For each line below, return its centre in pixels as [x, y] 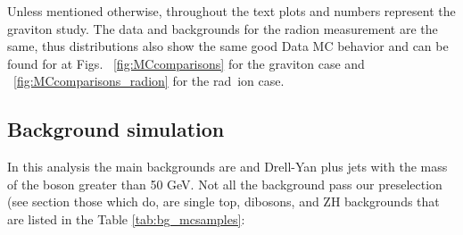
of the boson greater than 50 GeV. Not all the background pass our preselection [225, 184]
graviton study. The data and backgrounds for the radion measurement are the [223, 28]
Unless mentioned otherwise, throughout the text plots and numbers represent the [231, 11]
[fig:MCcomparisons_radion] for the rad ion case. [149, 81]
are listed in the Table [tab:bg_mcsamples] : [126, 218]
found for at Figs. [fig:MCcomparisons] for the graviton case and [186, 63]
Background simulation [116, 129]
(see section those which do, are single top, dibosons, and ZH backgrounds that [223, 201]
